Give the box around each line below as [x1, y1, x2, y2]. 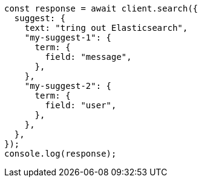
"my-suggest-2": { [24, 81, 112, 91]
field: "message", [45, 52, 132, 62]
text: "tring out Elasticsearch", [24, 23, 188, 33]
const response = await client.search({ [4, 4, 198, 13]
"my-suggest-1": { [24, 33, 112, 42]
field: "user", [45, 100, 117, 110]
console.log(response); [4, 149, 117, 158]
